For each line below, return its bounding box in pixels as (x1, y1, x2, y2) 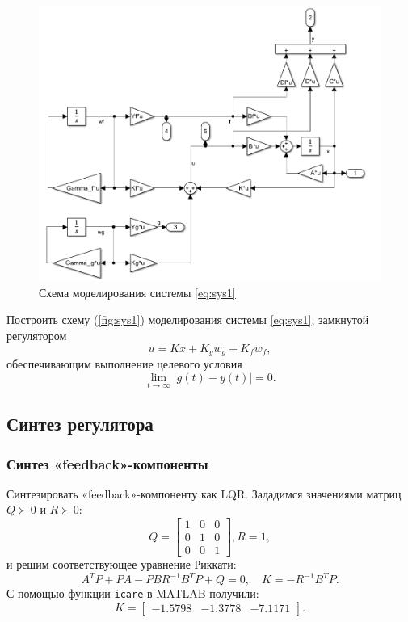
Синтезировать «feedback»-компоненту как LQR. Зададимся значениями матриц (6, 485, 402, 502)
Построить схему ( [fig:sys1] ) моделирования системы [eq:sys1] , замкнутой (6, 311, 369, 328)
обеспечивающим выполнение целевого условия (6, 355, 242, 372)
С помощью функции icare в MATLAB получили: (6, 585, 259, 602)
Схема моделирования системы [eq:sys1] (39, 284, 236, 300)
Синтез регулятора (6, 411, 154, 436)
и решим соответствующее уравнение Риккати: (6, 556, 237, 573)
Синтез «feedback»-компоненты (6, 453, 208, 473)
